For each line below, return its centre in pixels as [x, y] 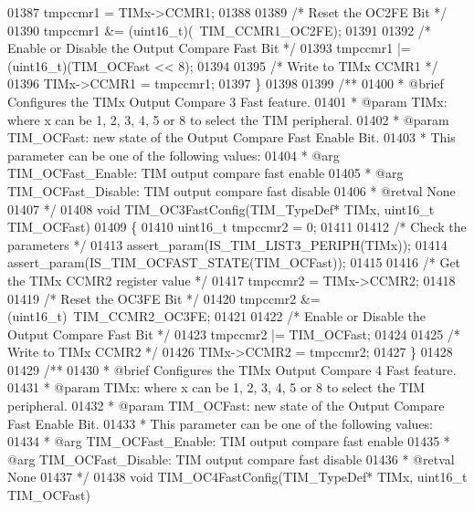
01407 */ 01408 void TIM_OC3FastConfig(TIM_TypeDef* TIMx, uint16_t [221, 209]
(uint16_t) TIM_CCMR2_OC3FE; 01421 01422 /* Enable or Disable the [217, 316]
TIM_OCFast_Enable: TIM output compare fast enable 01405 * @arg [205, 173]
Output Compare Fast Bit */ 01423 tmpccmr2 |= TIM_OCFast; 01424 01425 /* [234, 334]
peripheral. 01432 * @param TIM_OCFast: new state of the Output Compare [226, 406]
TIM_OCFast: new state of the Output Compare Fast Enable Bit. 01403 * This [232, 137]
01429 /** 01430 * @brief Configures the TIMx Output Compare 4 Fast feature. [232, 369]
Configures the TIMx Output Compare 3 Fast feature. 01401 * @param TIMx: [227, 101]
